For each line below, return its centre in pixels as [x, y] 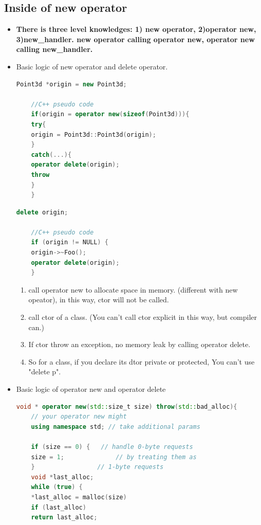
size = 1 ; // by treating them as [114, 457]
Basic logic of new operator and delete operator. [92, 66]
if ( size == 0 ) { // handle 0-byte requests [112, 447]
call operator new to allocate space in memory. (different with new [133, 289]
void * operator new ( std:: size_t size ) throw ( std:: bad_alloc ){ [127, 406]
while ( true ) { [57, 487]
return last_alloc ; [64, 518]
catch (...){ [51, 155]
